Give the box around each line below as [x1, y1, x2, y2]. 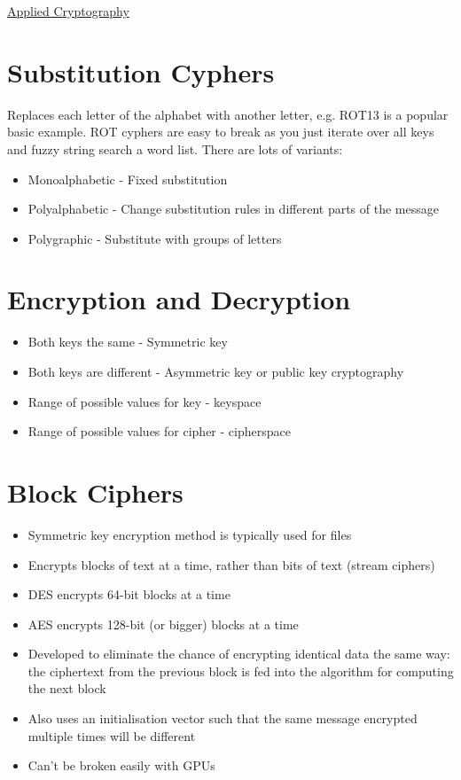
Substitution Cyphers [7, 53, 275, 90]
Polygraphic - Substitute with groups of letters [27, 229, 282, 247]
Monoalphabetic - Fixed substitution [27, 169, 228, 188]
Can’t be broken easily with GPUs [27, 756, 215, 775]
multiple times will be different [27, 726, 196, 745]
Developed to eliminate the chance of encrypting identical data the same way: [27, 644, 450, 663]
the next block [27, 679, 106, 698]
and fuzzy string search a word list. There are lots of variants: [7, 139, 343, 158]
